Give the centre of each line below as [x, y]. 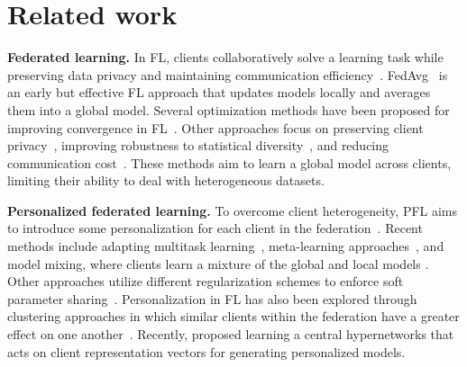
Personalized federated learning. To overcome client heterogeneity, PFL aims [233, 210]
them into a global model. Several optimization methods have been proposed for [229, 109]
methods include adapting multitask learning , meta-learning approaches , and [226, 246]
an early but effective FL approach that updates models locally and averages [219, 92]
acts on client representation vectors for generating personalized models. [206, 351]
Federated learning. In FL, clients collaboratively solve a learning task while [225, 57]
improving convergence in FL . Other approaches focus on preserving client [215, 127]
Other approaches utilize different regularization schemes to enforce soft [206, 281]
